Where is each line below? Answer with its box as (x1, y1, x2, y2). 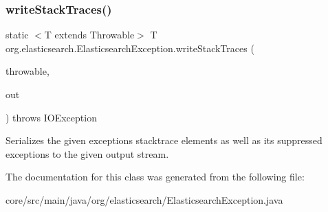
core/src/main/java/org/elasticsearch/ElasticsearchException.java (6, 192, 283, 207)
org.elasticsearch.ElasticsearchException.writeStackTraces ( (6, 40, 254, 55)
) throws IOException (6, 110, 97, 124)
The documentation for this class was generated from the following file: (6, 169, 305, 184)
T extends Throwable (44, 27, 135, 42)
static (6, 27, 29, 42)
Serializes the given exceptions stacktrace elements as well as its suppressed (6, 133, 322, 148)
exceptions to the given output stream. (6, 146, 169, 161)
